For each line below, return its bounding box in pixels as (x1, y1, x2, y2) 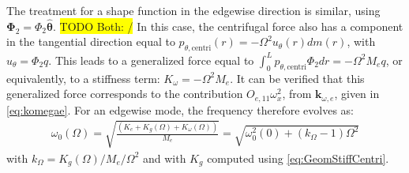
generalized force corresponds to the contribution (6, 85, 243, 102)
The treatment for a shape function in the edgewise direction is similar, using (6, 2, 381, 18)
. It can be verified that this (230, 70, 365, 86)
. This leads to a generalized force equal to (48, 51, 254, 68)
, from (282, 85, 312, 102)
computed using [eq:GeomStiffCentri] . (207, 149, 389, 166)
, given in (334, 85, 380, 102)
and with (142, 149, 186, 166)
